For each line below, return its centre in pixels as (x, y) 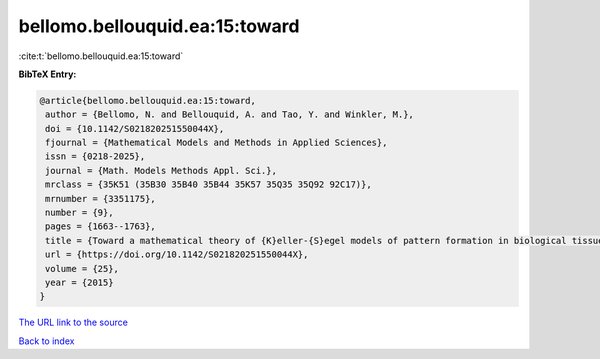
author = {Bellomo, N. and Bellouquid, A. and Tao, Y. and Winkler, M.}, (230, 114)
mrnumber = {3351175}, (101, 198)
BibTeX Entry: (47, 74)
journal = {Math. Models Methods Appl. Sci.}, (161, 170)
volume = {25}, (82, 268)
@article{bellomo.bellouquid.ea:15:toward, (148, 100)
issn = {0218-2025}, (95, 156)
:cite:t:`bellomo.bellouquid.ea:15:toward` (101, 56)
